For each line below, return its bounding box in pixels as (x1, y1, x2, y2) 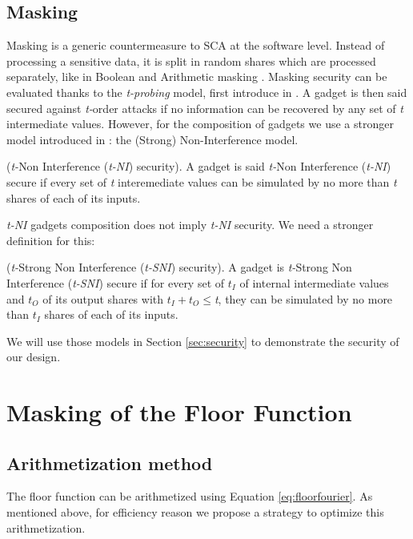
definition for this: (6, 231, 95, 248)
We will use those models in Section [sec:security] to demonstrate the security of (6, 332, 399, 349)
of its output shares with (42, 290, 164, 307)
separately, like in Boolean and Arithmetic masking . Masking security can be (6, 68, 387, 85)
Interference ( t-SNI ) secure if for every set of (6, 274, 225, 291)
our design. (6, 348, 61, 365)
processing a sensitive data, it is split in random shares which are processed (6, 52, 376, 69)
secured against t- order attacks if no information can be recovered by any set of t (6, 99, 403, 116)
